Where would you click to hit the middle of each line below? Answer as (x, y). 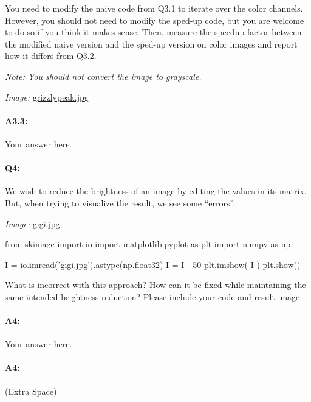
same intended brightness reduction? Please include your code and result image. (154, 296)
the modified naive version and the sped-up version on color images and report (151, 44)
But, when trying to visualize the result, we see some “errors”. (120, 203)
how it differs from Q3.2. (51, 56)
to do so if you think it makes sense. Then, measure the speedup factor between (153, 32)
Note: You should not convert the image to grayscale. (103, 76)
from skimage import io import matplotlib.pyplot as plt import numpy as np (148, 244)
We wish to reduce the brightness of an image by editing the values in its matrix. (156, 191)
